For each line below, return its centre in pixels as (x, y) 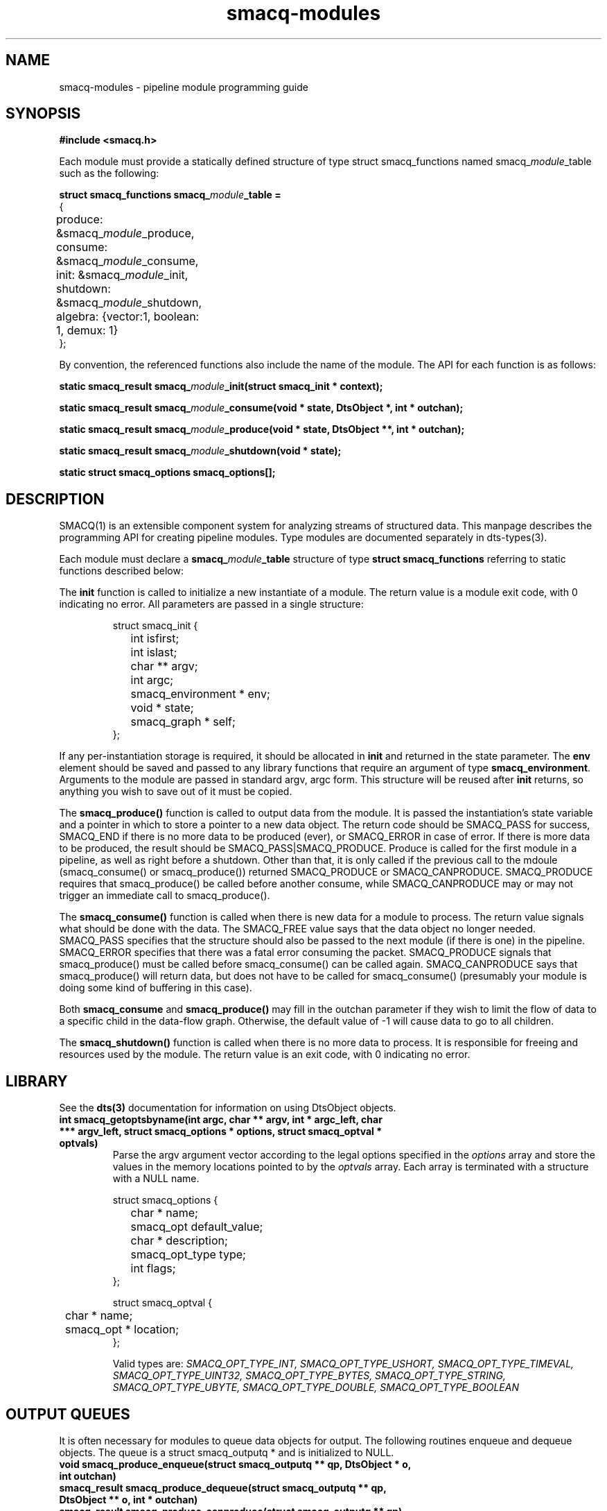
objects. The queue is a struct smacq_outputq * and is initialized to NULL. (227, 1452)
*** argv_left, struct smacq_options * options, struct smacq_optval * (220, 1132)
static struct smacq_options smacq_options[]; (167, 472)
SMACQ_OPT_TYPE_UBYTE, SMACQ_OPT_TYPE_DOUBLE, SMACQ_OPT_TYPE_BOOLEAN (316, 1388)
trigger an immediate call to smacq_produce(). (165, 896)
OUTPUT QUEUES (68, 1414)
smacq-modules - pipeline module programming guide (184, 87)
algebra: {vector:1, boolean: (128, 317)
